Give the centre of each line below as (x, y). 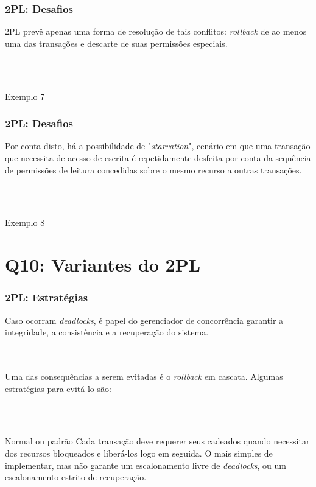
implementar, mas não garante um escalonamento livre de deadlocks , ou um (146, 465)
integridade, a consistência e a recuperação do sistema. (107, 332)
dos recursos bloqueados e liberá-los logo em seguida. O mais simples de (139, 453)
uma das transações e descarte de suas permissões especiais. (116, 43)
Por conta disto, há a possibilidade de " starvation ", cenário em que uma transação (158, 146)
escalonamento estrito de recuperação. (76, 477)
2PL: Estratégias (47, 297)
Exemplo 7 (25, 96)
